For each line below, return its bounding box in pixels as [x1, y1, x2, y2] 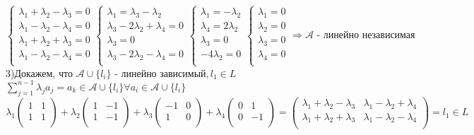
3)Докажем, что [6, 65, 73, 80]
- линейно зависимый [114, 69, 206, 79]
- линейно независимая [316, 30, 415, 41]
